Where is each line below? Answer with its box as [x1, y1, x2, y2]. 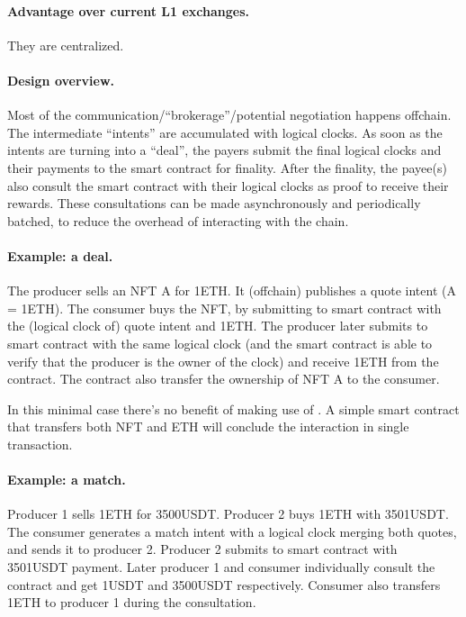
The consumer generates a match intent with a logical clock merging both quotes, [7, 522, 457, 540]
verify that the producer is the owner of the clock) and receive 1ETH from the [7, 351, 439, 370]
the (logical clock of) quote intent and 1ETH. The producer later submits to [7, 316, 428, 335]
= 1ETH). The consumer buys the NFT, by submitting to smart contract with [7, 298, 442, 317]
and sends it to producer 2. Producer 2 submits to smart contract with [7, 540, 398, 558]
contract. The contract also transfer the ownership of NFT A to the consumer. [7, 369, 440, 388]
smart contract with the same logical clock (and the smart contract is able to [7, 333, 433, 352]
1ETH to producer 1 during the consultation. [7, 593, 256, 612]
